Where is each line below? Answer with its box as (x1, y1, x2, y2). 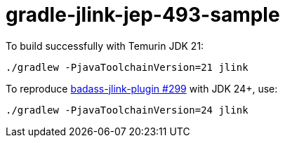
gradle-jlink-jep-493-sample (6, 3, 280, 27)
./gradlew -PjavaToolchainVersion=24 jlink (6, 104, 248, 116)
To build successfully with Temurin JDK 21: (6, 39, 204, 52)
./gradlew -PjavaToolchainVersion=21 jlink (6, 61, 248, 73)
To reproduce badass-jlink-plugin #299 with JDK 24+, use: (6, 82, 278, 95)
